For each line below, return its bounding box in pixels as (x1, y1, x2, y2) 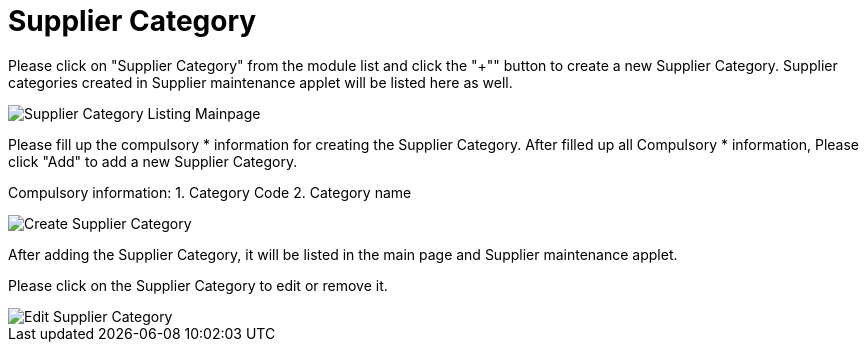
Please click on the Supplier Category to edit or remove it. (8, 276, 388, 294)
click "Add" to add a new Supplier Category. (8, 152, 298, 170)
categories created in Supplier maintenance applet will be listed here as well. (8, 73, 513, 91)
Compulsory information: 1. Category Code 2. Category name (8, 183, 412, 201)
